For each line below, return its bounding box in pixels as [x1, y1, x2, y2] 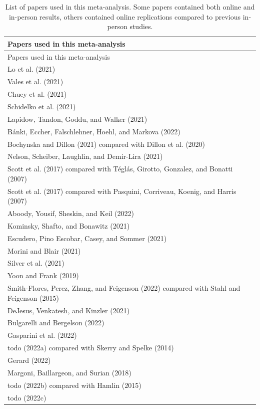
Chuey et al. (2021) [7, 89, 67, 99]
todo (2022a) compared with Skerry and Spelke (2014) [7, 342, 174, 353]
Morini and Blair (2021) [7, 245, 81, 256]
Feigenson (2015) [7, 292, 59, 303]
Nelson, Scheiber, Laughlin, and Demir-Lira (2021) [7, 151, 163, 161]
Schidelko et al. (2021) [7, 101, 76, 111]
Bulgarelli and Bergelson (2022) [7, 317, 104, 328]
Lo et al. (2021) [7, 64, 55, 74]
